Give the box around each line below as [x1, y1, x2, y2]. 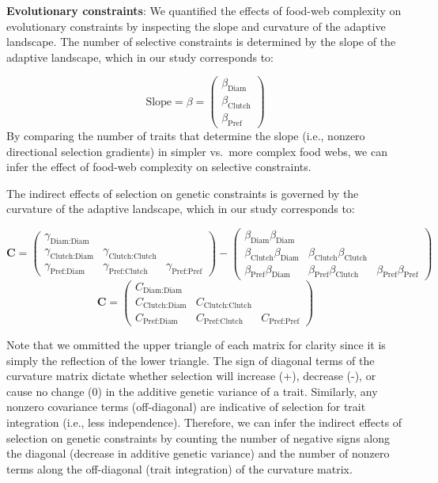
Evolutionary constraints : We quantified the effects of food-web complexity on [6, 2, 402, 18]
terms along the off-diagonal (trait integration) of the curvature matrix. [6, 460, 353, 477]
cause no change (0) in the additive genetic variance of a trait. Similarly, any [6, 382, 378, 399]
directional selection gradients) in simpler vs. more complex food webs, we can [6, 143, 387, 159]
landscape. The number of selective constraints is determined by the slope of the [6, 33, 396, 50]
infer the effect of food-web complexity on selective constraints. [6, 158, 312, 175]
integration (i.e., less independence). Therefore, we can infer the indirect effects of [6, 413, 402, 430]
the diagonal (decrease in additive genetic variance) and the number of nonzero [6, 445, 390, 462]
